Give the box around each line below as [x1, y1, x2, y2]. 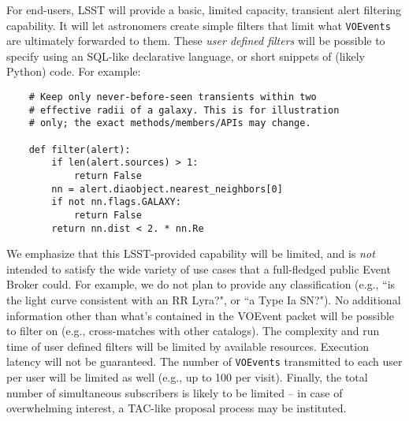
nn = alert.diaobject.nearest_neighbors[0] [51, 183, 283, 195]
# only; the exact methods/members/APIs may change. [28, 117, 311, 129]
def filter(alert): [28, 143, 131, 155]
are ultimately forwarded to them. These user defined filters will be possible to [6, 32, 385, 49]
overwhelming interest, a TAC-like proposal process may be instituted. [6, 400, 347, 416]
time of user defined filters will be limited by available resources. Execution [6, 337, 369, 354]
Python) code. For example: [6, 63, 141, 80]
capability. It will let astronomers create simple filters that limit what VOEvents [6, 17, 391, 33]
